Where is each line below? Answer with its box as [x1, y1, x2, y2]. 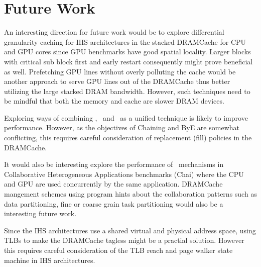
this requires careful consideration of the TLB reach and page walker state [4, 245, 233, 255]
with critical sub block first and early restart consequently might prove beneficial [4, 56, 253, 66]
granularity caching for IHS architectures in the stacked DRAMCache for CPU [4, 36, 246, 47]
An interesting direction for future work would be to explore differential [4, 27, 224, 37]
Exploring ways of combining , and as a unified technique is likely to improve [4, 112, 248, 123]
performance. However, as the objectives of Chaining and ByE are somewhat [4, 122, 239, 133]
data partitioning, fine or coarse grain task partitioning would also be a [4, 198, 223, 209]
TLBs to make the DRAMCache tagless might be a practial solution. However [4, 235, 244, 245]
